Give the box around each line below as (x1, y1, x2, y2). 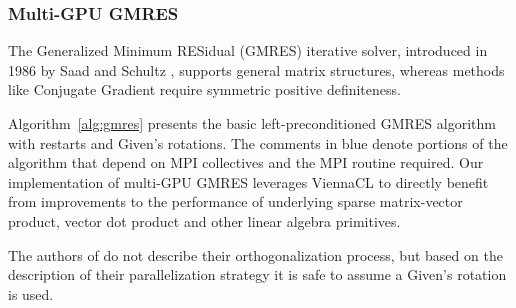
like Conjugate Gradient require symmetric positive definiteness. (8, 79, 401, 100)
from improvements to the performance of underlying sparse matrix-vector (8, 191, 463, 212)
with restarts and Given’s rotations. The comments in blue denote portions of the (8, 132, 508, 153)
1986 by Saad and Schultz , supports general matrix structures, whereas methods (8, 59, 505, 80)
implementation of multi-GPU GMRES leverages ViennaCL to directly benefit (8, 171, 489, 192)
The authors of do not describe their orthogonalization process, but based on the (8, 244, 503, 265)
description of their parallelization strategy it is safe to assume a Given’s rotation (8, 264, 507, 285)
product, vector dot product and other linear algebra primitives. (8, 210, 401, 231)
